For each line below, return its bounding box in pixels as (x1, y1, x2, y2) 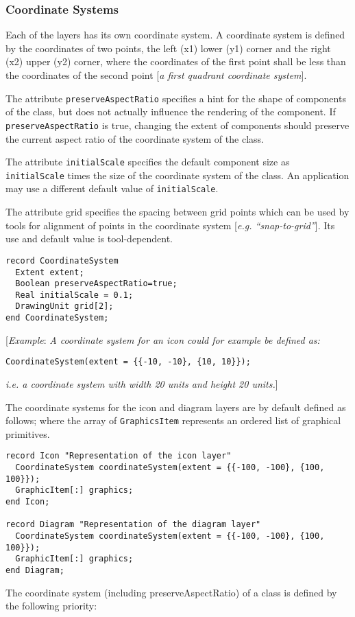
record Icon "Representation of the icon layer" (5, 451, 232, 461)
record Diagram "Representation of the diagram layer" (5, 520, 261, 530)
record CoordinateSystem (5, 255, 119, 266)
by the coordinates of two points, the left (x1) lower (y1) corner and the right (5, 40, 331, 55)
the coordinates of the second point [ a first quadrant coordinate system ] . (5, 68, 307, 82)
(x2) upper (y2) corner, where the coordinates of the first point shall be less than (5, 54, 346, 69)
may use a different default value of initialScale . (5, 181, 219, 196)
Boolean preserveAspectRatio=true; (15, 279, 177, 289)
